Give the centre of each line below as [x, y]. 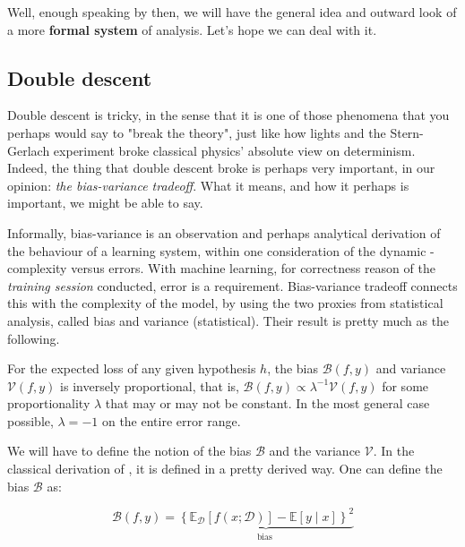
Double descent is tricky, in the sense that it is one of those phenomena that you [228, 115]
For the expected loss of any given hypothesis [132, 368]
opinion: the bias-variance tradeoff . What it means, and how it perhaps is [208, 185]
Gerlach [29, 150]
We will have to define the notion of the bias [129, 451]
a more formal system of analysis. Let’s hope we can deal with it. [192, 29]
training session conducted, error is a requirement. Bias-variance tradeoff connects [232, 285]
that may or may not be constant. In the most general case [267, 403]
